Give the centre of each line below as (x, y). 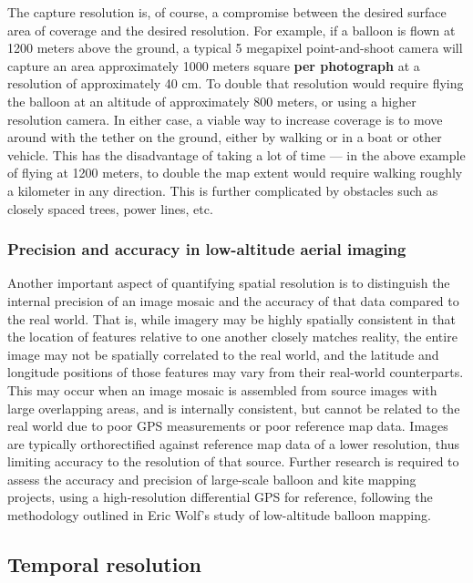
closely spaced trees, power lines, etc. (110, 208)
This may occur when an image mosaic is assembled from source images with (222, 389)
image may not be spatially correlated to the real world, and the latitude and (223, 354)
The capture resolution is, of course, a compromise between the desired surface (227, 12)
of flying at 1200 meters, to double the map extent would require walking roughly (235, 173)
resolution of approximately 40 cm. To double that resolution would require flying (236, 83)
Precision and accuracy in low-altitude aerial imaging (207, 249)
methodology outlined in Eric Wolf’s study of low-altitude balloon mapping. (219, 515)
